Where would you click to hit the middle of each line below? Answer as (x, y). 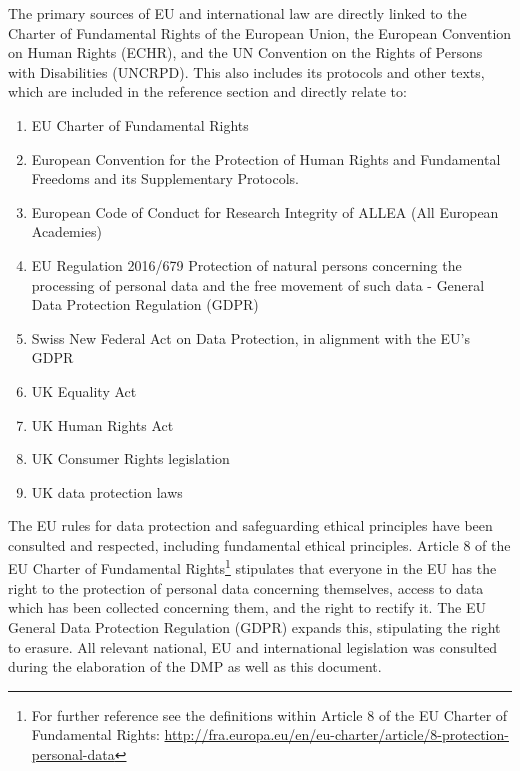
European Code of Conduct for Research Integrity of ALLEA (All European (265, 211)
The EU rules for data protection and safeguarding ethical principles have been (250, 525)
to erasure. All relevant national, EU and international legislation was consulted (253, 646)
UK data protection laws (107, 491)
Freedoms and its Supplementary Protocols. (165, 178)
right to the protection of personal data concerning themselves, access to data (246, 587)
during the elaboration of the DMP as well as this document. (195, 666)
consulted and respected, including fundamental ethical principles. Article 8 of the (259, 544)
